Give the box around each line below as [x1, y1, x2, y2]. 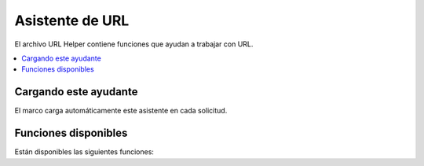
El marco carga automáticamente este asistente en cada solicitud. [14, 106, 228, 116]
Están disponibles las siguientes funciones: [14, 147, 155, 157]
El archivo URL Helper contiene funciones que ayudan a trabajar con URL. [14, 39, 254, 49]
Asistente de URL [14, 12, 130, 29]
